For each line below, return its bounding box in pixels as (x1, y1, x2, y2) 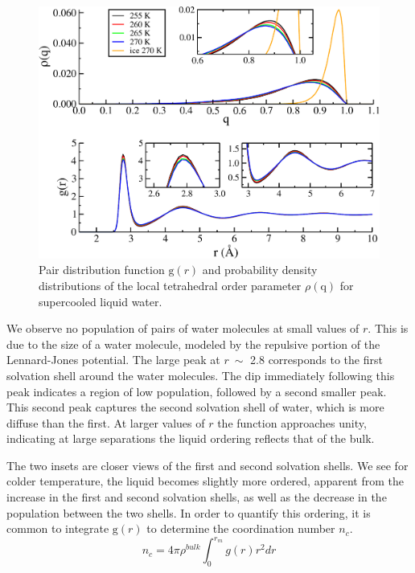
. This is (368, 320, 409, 337)
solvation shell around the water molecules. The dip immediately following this (6, 366, 395, 383)
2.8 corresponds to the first (250, 351, 383, 368)
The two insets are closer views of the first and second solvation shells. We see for (6, 456, 409, 473)
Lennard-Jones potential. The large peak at (6, 351, 220, 368)
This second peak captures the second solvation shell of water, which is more (6, 399, 384, 415)
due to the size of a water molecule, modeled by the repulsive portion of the (6, 335, 380, 352)
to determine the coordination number (146, 520, 335, 537)
